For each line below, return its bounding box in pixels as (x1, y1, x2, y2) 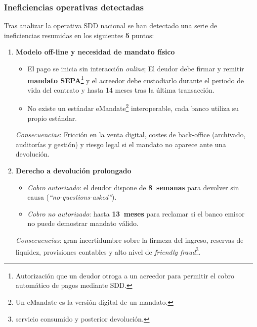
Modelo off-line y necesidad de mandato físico (15, 47, 175, 57)
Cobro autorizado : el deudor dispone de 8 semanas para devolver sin (27, 182, 239, 192)
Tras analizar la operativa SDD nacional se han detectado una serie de (4, 20, 217, 31)
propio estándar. (27, 112, 77, 123)
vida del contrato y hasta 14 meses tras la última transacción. (27, 84, 214, 95)
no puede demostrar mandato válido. (27, 218, 139, 228)
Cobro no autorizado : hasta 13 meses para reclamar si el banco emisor (27, 208, 245, 218)
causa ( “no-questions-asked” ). (27, 192, 117, 202)
